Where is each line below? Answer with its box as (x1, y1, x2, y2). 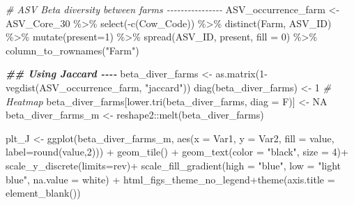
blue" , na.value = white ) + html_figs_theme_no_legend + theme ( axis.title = (6, 172, 335, 186)
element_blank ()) (6, 185, 81, 200)
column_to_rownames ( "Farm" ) (6, 43, 139, 57)
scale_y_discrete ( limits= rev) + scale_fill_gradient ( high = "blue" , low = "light (6, 158, 341, 172)
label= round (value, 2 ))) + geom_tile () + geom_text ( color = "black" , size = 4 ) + (6, 144, 348, 159)
